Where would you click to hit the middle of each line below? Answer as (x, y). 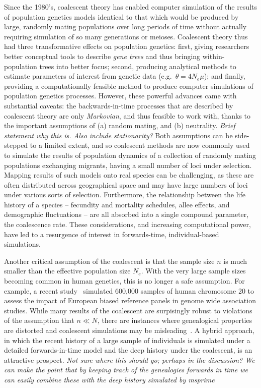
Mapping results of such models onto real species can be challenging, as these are (129, 175)
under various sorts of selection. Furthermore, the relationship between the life (125, 195)
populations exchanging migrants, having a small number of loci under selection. (128, 165)
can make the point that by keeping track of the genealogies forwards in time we (126, 370)
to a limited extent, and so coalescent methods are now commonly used (140, 145)
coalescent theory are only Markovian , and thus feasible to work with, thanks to (127, 115)
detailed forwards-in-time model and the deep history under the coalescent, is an (128, 350)
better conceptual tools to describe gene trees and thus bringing (102, 56)
